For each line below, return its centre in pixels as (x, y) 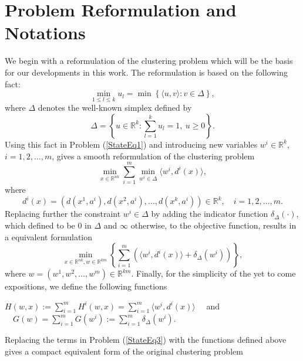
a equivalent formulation (49, 236)
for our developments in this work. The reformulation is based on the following (146, 72)
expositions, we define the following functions (86, 286)
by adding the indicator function (210, 214)
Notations (45, 33)
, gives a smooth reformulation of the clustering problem (153, 156)
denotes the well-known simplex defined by (115, 108)
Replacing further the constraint (63, 214)
